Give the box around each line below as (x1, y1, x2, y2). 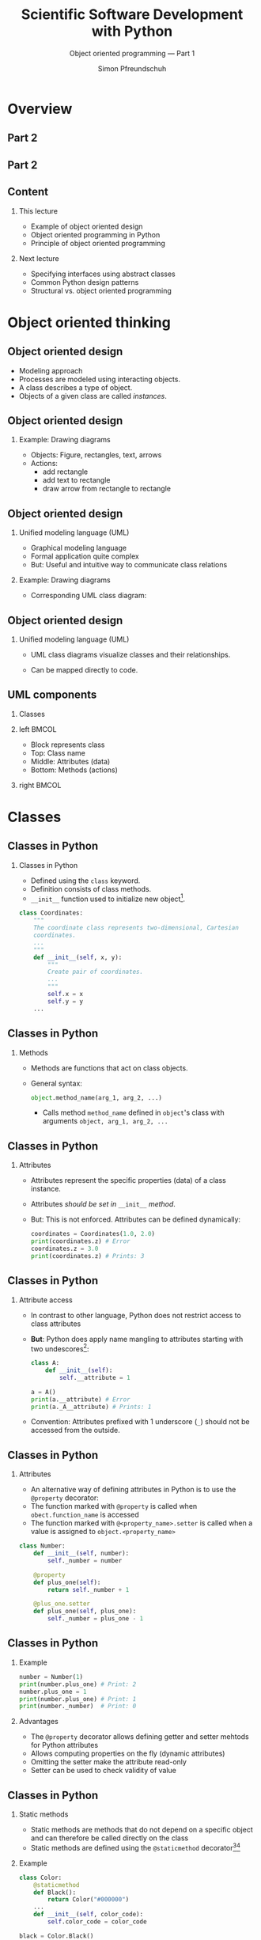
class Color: (18, 1874, 62, 1881)
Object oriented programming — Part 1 (69, 48, 195, 58)
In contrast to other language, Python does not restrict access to (30, 1310, 242, 1320)
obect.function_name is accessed (30, 1510, 139, 1520)
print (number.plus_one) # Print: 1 (18, 1695, 137, 1703)
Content (7, 185, 49, 199)
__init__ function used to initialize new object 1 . (30, 892, 185, 904)
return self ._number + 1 (47, 1586, 130, 1593)
